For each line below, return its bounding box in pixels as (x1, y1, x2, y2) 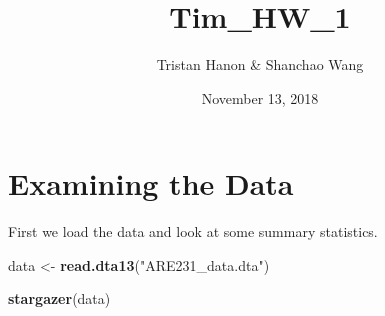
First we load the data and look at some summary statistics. (8, 221, 378, 242)
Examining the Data (8, 163, 294, 204)
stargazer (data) (8, 288, 111, 309)
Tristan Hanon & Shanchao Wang (156, 54, 364, 75)
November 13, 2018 (201, 87, 319, 108)
